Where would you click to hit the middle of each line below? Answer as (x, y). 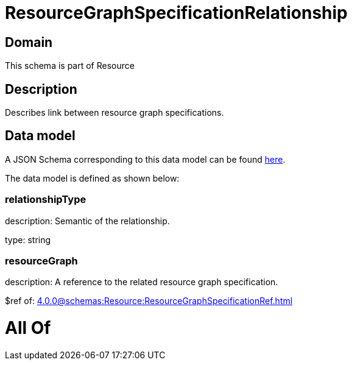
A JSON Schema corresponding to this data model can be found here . (145, 159)
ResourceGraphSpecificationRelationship (176, 13)
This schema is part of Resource (70, 66)
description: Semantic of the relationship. (87, 221)
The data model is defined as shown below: (92, 178)
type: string (28, 239)
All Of (28, 328)
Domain (29, 42)
